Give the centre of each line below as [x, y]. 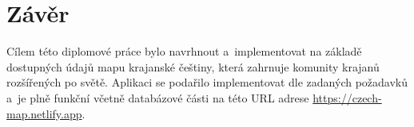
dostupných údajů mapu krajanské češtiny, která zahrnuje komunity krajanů [193, 66]
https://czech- [347, 97]
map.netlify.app [44, 113]
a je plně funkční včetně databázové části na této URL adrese [158, 97]
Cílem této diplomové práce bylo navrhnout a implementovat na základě [184, 51]
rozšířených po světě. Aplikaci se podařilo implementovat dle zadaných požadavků [207, 82]
